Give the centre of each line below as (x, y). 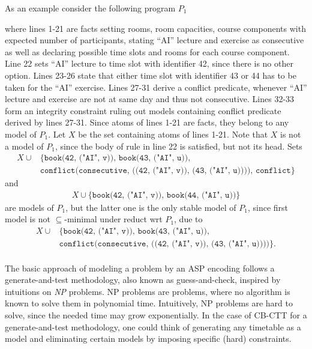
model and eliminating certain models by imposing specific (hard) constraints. (148, 338)
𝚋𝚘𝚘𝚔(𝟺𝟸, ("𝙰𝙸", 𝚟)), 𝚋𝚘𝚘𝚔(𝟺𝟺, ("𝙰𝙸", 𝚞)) (164, 195)
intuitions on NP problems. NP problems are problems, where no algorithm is (148, 291)
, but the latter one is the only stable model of (151, 207)
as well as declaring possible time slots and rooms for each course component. (147, 51)
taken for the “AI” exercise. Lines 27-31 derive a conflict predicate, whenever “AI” (156, 87)
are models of (29, 207)
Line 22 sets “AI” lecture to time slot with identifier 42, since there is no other (149, 63)
